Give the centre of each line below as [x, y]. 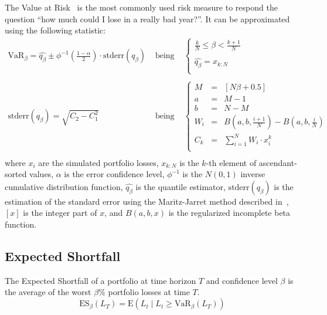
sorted [16, 174]
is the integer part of [60, 213]
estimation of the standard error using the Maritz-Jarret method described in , [147, 201]
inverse [253, 174]
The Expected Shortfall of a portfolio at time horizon [101, 280]
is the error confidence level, [114, 174]
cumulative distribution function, [64, 186]
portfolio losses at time [149, 292]
